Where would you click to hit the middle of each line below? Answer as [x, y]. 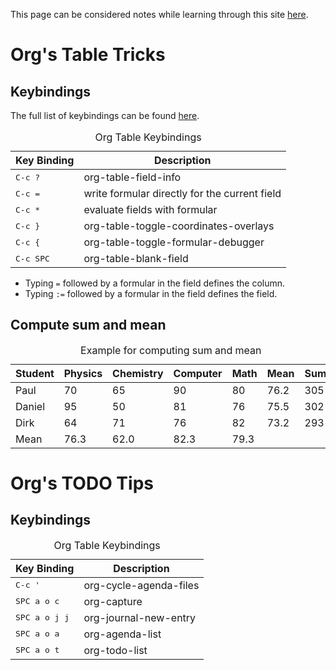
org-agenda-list [122, 634]
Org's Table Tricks [88, 55]
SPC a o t [37, 650]
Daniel [30, 406]
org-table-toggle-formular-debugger [174, 242]
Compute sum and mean [88, 325]
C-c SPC [32, 258]
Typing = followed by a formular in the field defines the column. [155, 283]
